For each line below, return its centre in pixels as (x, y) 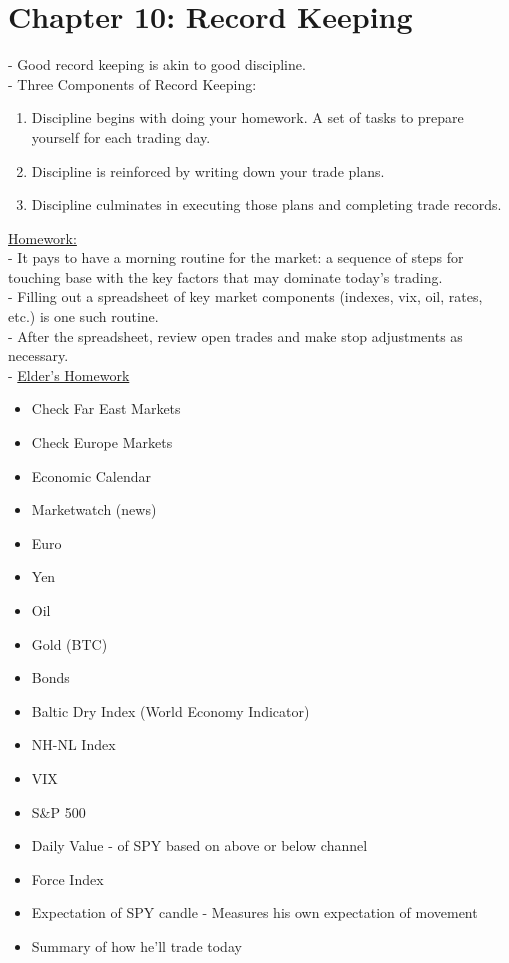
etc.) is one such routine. (83, 316)
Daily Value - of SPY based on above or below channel (199, 845)
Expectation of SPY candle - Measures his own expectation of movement (254, 912)
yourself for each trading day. (121, 136)
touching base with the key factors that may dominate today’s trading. (225, 276)
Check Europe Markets (102, 442)
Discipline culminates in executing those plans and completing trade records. (266, 204)
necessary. (38, 355)
